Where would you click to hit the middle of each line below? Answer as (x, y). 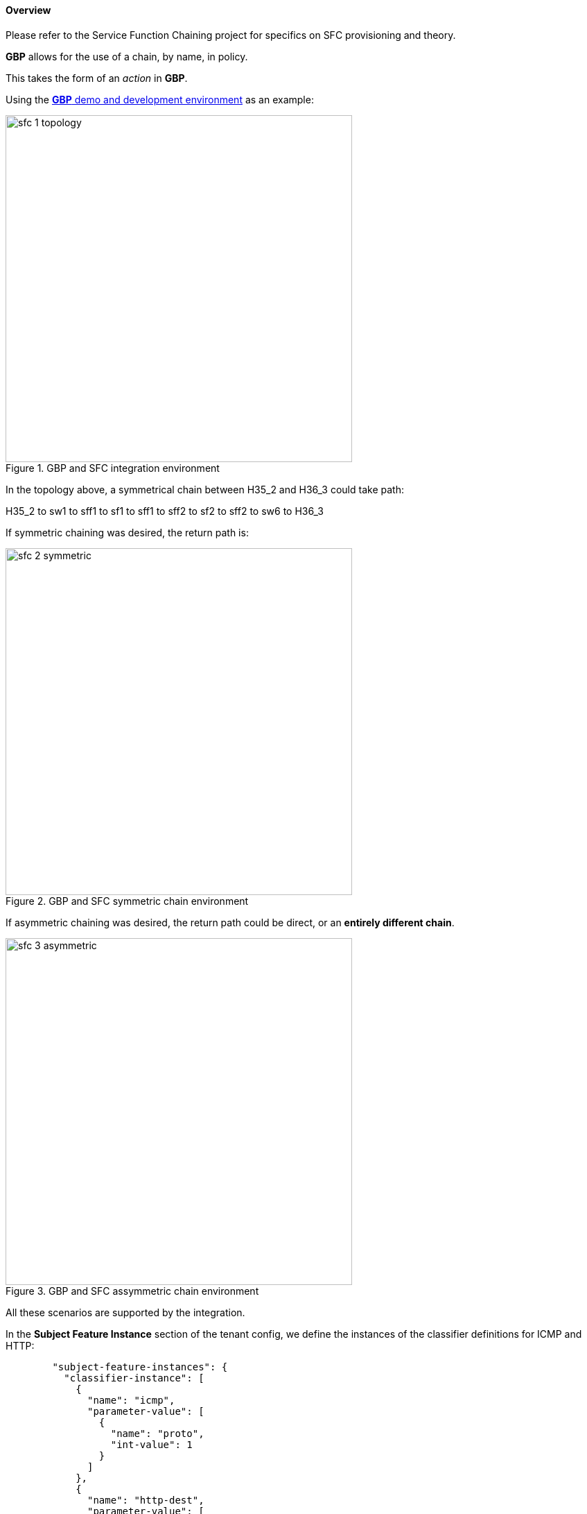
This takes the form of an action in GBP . (97, 78)
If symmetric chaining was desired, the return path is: (127, 532)
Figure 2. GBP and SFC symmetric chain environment (127, 901)
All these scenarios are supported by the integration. (125, 1312)
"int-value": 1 (151, 1444)
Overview (28, 10)
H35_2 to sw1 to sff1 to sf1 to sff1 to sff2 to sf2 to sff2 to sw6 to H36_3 (165, 511)
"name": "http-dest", (146, 1500)
